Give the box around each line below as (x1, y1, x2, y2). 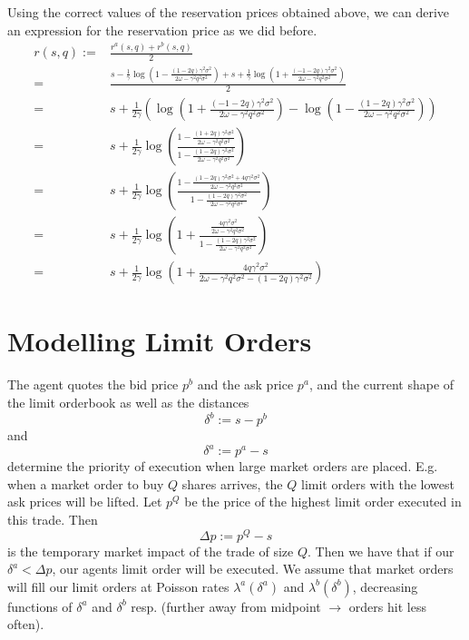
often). (7, 615, 44, 634)
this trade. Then (7, 509, 98, 528)
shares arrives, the (181, 474, 283, 493)
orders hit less (348, 596, 426, 615)
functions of (7, 596, 73, 615)
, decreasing (352, 576, 418, 596)
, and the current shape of (308, 375, 454, 394)
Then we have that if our (315, 541, 454, 560)
